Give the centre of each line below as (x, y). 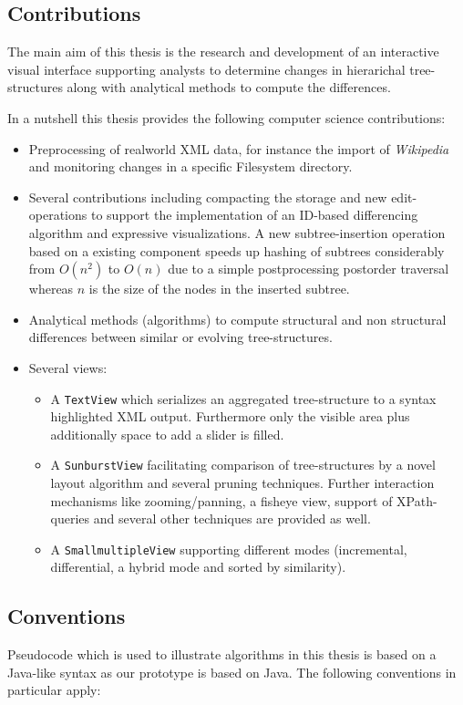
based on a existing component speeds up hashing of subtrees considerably (237, 250)
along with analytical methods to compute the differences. (229, 87)
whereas (51, 289)
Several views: (68, 367)
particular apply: (54, 690)
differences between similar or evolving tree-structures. (180, 337)
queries (70, 518)
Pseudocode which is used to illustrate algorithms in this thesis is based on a (222, 654)
